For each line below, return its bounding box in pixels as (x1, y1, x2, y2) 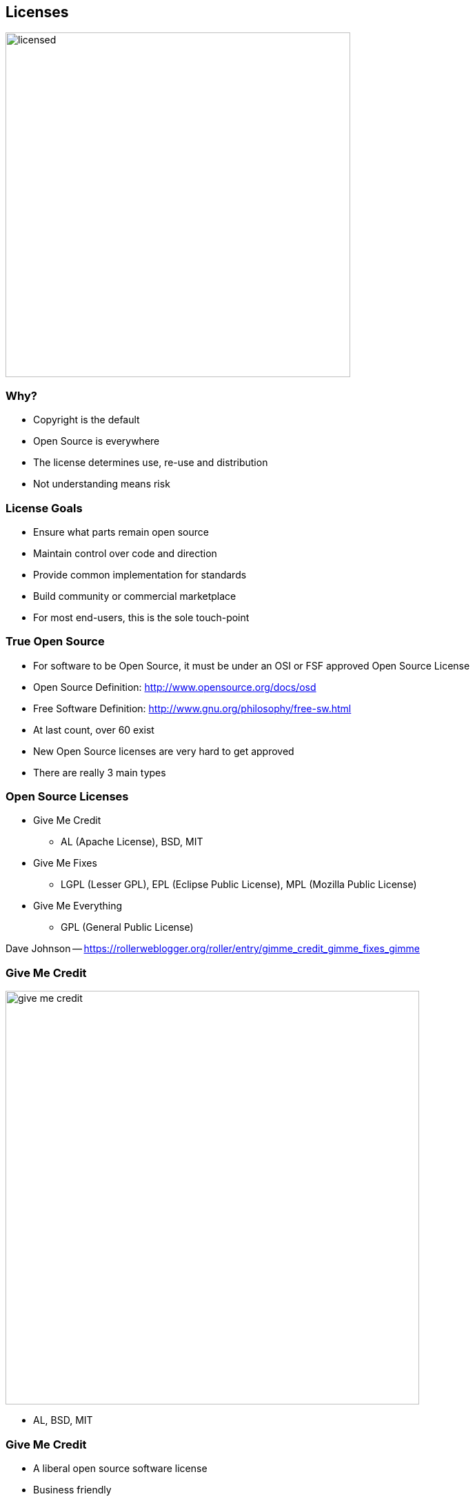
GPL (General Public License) (61, 921, 194, 934)
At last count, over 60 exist (33, 723, 154, 736)
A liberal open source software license (33, 1462, 208, 1474)
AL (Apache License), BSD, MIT (61, 836, 203, 848)
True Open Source (6, 634, 105, 649)
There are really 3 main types (33, 766, 166, 778)
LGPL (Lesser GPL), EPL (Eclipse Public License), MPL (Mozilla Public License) (61, 878, 417, 891)
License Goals (6, 501, 83, 515)
